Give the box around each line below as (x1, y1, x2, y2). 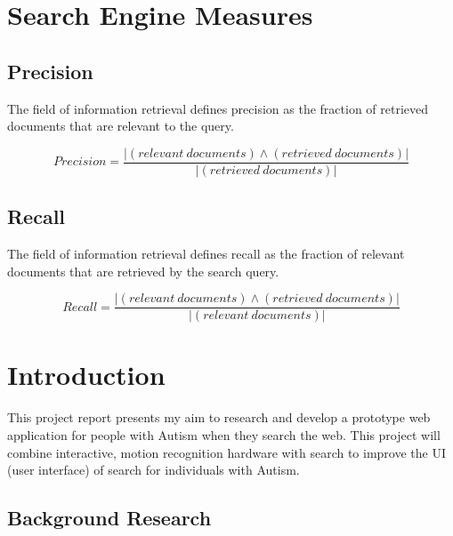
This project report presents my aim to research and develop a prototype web (7, 408, 431, 427)
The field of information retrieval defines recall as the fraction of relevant (7, 244, 405, 263)
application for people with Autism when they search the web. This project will (7, 426, 441, 444)
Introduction (7, 356, 166, 393)
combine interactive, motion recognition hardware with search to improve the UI (7, 443, 447, 461)
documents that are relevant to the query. (7, 116, 234, 135)
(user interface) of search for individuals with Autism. (7, 460, 300, 479)
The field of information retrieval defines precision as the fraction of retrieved (7, 99, 429, 117)
